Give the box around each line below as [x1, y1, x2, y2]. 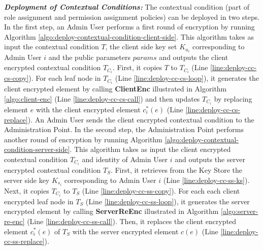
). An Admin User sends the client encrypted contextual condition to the [27, 114, 254, 124]
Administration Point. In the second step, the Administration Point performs [4, 124, 244, 135]
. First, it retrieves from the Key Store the [110, 165, 243, 175]
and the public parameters [48, 52, 130, 63]
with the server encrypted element [72, 226, 179, 236]
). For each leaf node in [28, 73, 101, 83]
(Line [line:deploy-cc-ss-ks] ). [163, 174, 250, 185]
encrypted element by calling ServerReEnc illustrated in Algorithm [4, 206, 219, 216]
